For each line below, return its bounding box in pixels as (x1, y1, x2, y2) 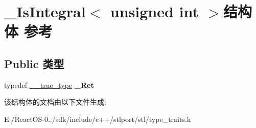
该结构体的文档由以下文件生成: (4, 97, 106, 107)
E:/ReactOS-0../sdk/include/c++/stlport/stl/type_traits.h (4, 113, 191, 124)
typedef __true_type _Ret (4, 79, 94, 90)
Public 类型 (4, 55, 64, 71)
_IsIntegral (4, 1, 86, 22)
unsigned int (110, 1, 199, 22)
